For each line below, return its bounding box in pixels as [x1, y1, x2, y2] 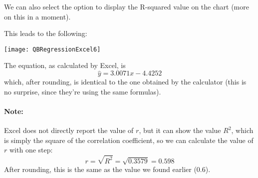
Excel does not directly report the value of [4, 125, 134, 135]
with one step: [9, 144, 53, 155]
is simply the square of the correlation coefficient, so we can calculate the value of [4, 134, 254, 145]
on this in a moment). [4, 11, 71, 21]
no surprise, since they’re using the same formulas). [4, 86, 161, 96]
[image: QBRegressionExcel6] [4, 45, 101, 53]
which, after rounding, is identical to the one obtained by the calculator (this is [4, 76, 247, 87]
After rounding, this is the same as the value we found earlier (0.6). [4, 164, 211, 174]
